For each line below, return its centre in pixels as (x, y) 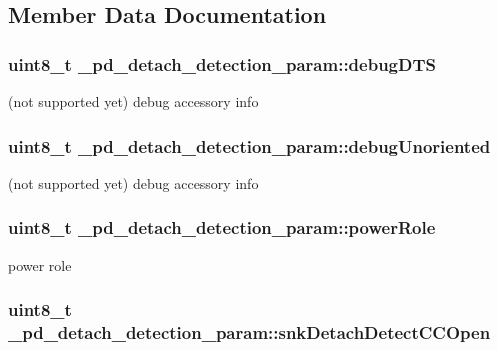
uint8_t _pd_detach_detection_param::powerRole (222, 227)
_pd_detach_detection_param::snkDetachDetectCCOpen (249, 332)
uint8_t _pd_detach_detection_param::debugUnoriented (249, 145)
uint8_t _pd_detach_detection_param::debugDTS (222, 63)
